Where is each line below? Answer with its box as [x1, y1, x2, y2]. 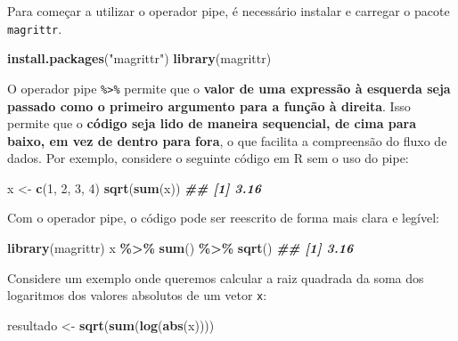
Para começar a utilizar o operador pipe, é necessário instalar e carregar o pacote [7, 2, 450, 20]
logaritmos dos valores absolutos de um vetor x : [7, 286, 267, 304]
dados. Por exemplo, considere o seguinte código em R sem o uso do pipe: [7, 149, 409, 167]
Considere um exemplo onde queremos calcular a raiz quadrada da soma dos [7, 268, 424, 287]
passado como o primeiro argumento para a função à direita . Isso [7, 96, 411, 115]
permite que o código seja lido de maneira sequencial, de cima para [7, 114, 417, 133]
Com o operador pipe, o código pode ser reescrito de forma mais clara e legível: [7, 208, 440, 227]
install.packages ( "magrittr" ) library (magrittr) [7, 49, 272, 68]
